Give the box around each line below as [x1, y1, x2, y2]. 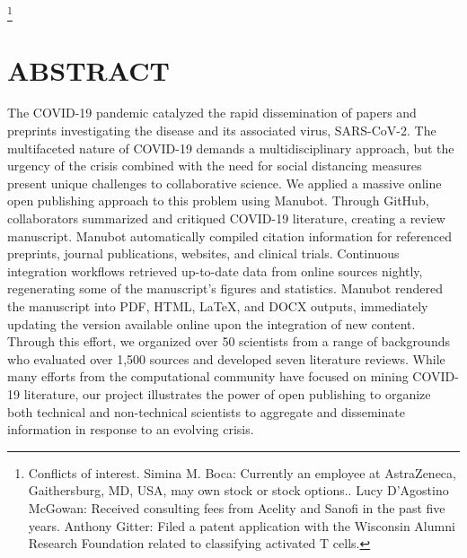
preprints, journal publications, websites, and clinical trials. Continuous [7, 244, 400, 263]
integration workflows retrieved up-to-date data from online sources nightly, [7, 261, 423, 280]
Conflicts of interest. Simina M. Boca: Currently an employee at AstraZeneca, [28, 463, 456, 482]
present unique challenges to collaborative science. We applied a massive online [7, 173, 442, 192]
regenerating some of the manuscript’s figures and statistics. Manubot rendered [7, 279, 443, 298]
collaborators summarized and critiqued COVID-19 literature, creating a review [7, 209, 445, 228]
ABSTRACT [7, 51, 170, 88]
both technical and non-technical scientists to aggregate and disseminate [7, 402, 405, 421]
